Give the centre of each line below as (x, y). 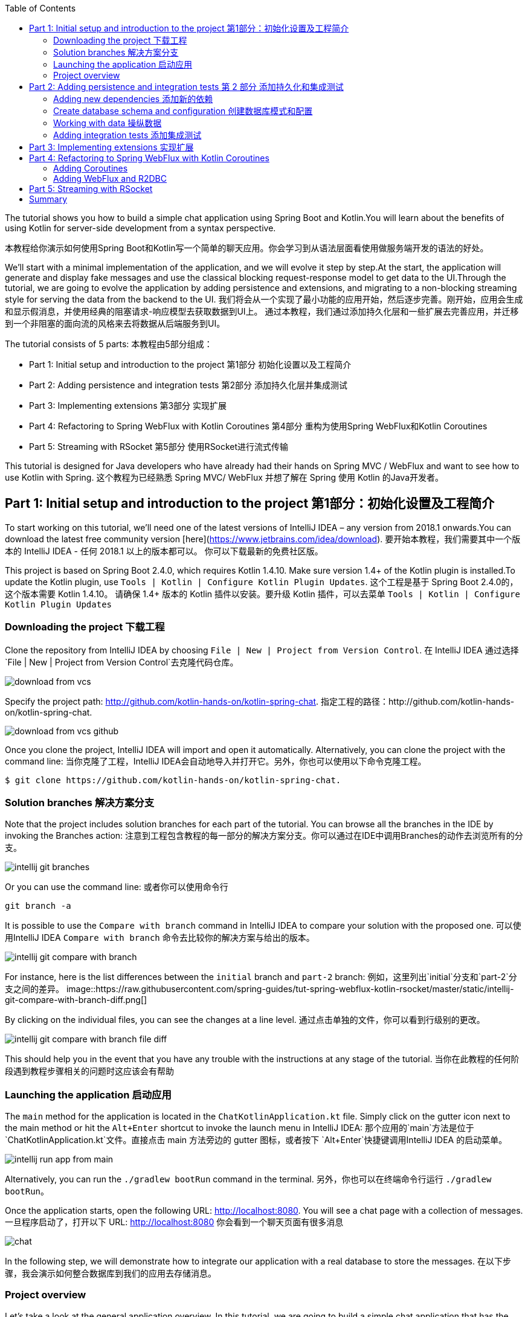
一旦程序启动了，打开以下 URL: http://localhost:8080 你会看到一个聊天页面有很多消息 (174, 1222)
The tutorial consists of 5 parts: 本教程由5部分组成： (109, 344)
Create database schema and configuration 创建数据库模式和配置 (183, 111)
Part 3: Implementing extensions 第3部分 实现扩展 (128, 405)
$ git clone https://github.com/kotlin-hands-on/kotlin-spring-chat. (173, 780)
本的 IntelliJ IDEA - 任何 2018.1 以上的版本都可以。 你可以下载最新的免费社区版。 (164, 551)
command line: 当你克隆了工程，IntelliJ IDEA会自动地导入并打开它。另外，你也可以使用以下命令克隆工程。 (216, 761)
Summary (48, 199)
